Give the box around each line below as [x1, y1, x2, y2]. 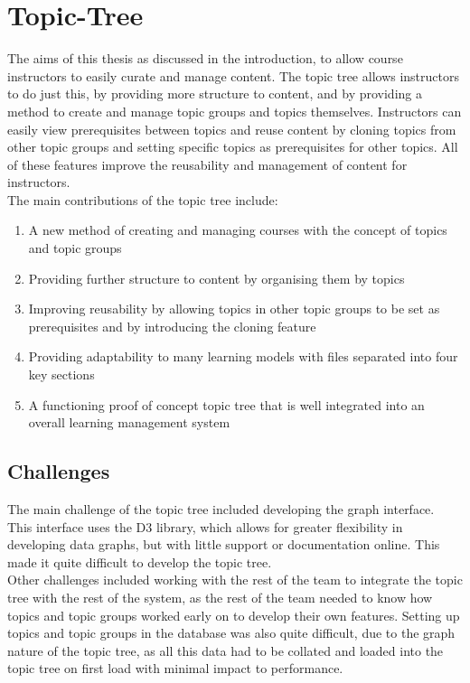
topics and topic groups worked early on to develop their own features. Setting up [7, 605, 460, 624]
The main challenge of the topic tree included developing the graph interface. [7, 500, 435, 519]
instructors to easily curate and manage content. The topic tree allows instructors [7, 66, 459, 85]
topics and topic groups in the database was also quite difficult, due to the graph [7, 623, 456, 642]
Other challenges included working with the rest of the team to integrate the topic [7, 570, 463, 589]
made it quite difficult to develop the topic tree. [7, 552, 272, 571]
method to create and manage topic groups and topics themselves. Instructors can [7, 101, 462, 120]
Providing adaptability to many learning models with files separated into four [28, 347, 458, 366]
